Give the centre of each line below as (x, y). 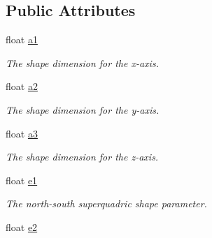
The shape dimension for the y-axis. (83, 109)
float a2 (22, 86)
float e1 (22, 180)
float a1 (22, 39)
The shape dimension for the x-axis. (82, 62)
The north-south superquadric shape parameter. (106, 203)
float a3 (22, 133)
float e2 (22, 226)
